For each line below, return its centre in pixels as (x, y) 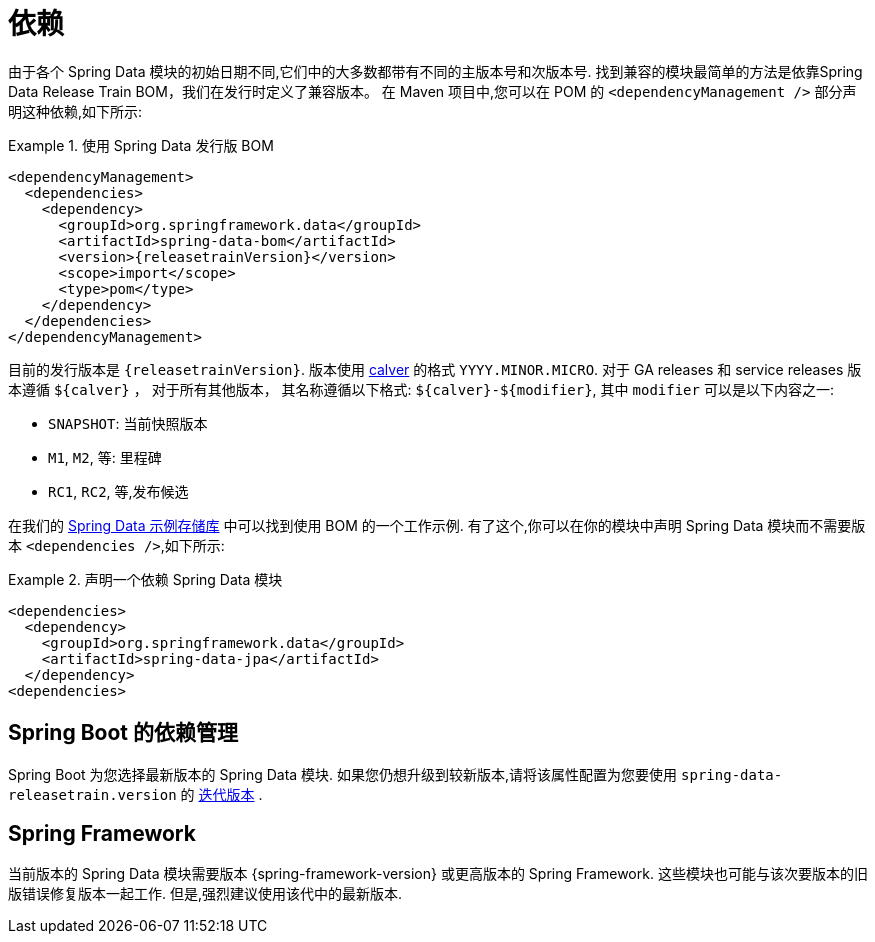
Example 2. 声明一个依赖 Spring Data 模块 (145, 579)
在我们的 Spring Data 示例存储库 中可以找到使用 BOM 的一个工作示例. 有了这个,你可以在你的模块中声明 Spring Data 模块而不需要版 (437, 525)
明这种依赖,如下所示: (75, 111)
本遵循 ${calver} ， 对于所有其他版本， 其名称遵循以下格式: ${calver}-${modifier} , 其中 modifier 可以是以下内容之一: (421, 389)
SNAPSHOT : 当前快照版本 (128, 423)
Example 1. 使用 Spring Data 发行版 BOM (141, 145)
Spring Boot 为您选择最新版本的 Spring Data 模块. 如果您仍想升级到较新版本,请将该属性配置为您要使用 (343, 774)
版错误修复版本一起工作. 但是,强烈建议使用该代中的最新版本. (205, 894)
